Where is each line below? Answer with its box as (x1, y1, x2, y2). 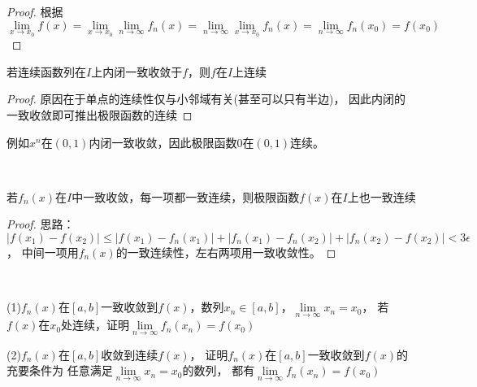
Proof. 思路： (7, 215, 75, 233)
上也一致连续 (347, 188, 416, 205)
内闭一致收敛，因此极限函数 (89, 133, 237, 150)
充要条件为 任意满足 (7, 362, 113, 379)
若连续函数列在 (7, 63, 86, 80)
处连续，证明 (61, 316, 130, 333)
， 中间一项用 (7, 243, 79, 260)
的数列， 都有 (182, 362, 255, 379)
